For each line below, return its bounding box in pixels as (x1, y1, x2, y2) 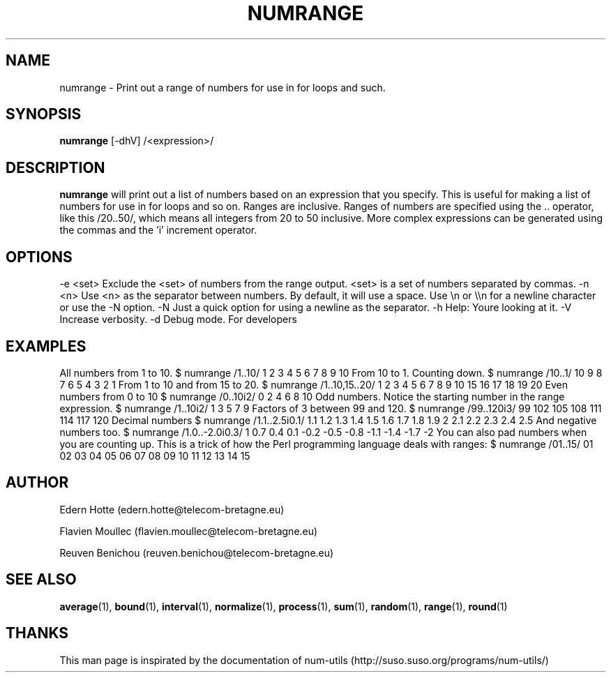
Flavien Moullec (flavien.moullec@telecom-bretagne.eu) (59, 525, 318, 537)
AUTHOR (6, 474, 69, 492)
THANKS (6, 624, 69, 642)
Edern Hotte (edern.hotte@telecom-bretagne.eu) (59, 503, 285, 515)
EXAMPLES (6, 337, 86, 355)
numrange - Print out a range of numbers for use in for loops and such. (59, 81, 386, 93)
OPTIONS (6, 248, 73, 266)
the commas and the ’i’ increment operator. (59, 224, 257, 236)
